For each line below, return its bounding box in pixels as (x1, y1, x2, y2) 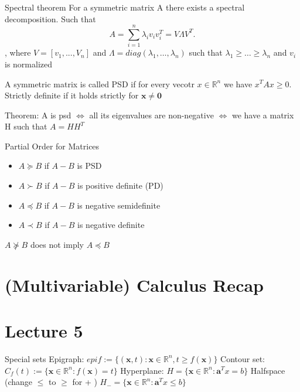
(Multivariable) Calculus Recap (5, 272, 264, 296)
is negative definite (77, 219, 145, 231)
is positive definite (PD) (77, 179, 163, 192)
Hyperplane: (120, 364, 164, 376)
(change (5, 376, 33, 388)
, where (5, 46, 31, 59)
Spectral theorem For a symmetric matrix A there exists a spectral (5, 1, 245, 13)
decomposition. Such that (5, 12, 96, 25)
